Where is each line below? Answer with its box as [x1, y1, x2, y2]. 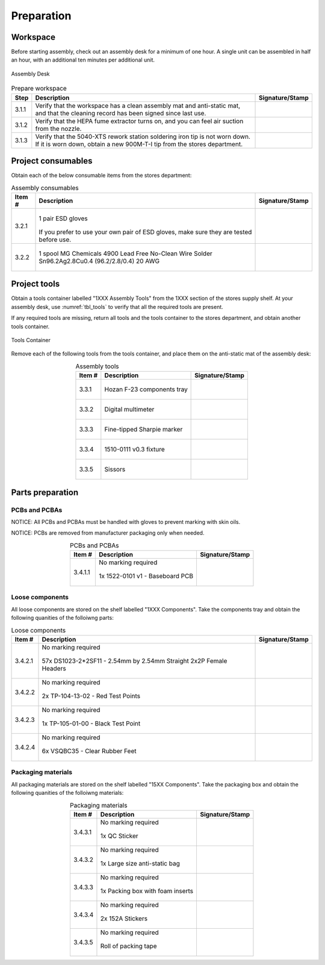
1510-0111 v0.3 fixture [104, 445, 165, 454]
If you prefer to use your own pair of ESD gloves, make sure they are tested [39, 228, 252, 236]
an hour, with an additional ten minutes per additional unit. [11, 56, 155, 63]
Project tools [11, 279, 60, 289]
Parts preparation [11, 487, 78, 497]
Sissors [104, 465, 126, 474]
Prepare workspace [11, 84, 67, 93]
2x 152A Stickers [100, 914, 147, 923]
